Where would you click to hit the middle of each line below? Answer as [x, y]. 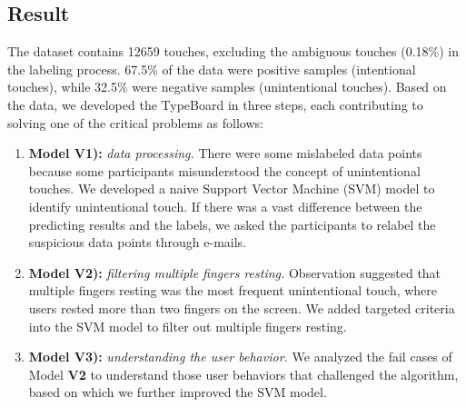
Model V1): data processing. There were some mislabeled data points [225, 153]
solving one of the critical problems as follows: [135, 122]
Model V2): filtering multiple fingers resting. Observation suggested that [235, 272]
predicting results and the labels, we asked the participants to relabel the [232, 224]
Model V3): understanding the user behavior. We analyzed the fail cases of [240, 357]
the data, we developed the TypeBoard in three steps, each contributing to [215, 104]
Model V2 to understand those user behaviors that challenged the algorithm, [243, 374]
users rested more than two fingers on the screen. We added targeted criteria [242, 308]
